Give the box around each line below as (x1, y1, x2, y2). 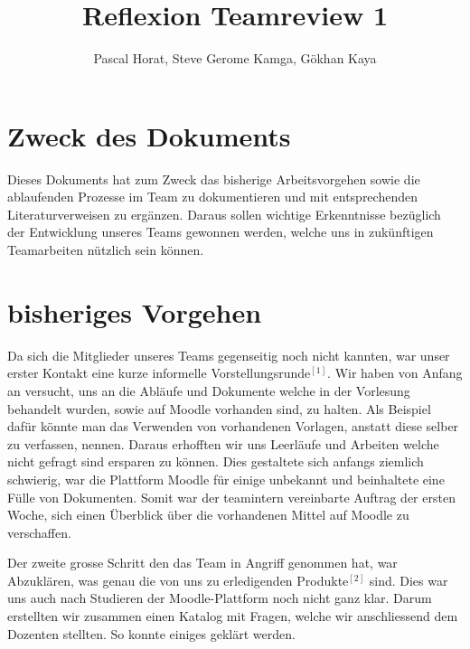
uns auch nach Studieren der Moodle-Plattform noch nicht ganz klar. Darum (7, 588, 432, 607)
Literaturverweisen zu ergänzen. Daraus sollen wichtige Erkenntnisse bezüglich (7, 204, 441, 223)
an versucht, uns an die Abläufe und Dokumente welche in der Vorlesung (7, 381, 410, 400)
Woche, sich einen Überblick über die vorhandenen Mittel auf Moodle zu (7, 505, 409, 524)
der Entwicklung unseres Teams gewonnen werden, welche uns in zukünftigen (7, 222, 434, 241)
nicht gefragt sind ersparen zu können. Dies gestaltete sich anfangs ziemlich (7, 452, 424, 471)
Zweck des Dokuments (7, 117, 291, 154)
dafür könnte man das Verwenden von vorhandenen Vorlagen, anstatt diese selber (7, 417, 459, 436)
